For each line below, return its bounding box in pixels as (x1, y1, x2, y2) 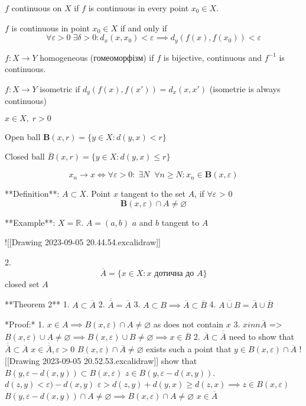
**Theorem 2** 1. (5, 298, 70, 310)
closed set (5, 277, 40, 290)
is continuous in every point (88, 2, 189, 14)
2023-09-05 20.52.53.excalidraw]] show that (43, 354, 197, 366)
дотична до (154, 269, 194, 278)
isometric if (40, 82, 80, 95)
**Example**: (5, 216, 56, 228)
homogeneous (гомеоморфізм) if (40, 51, 154, 63)
